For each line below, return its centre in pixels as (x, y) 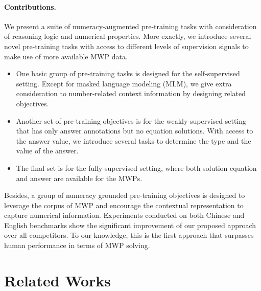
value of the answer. (47, 151)
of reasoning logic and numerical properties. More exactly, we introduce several (128, 36)
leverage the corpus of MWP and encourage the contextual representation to (124, 205)
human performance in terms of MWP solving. (77, 245)
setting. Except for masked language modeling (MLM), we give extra (124, 83)
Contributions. (30, 6)
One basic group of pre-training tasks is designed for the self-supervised (128, 73)
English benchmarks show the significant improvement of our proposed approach (130, 225)
